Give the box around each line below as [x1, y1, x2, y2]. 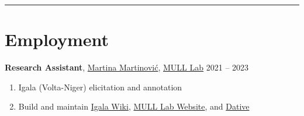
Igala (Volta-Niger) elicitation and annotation [18, 80, 182, 93]
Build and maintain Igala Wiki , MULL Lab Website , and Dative [18, 100, 250, 113]
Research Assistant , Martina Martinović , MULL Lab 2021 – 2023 [5, 61, 249, 73]
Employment [5, 27, 109, 51]
